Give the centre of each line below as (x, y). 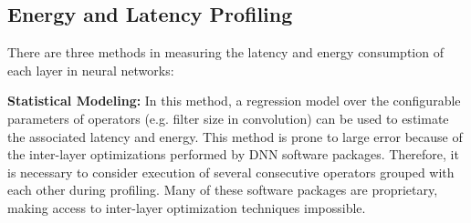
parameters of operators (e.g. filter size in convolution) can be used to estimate (228, 118)
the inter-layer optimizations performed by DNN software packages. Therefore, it (233, 154)
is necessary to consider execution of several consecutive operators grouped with (231, 172)
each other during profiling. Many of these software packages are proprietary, (223, 190)
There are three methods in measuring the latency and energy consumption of (225, 52)
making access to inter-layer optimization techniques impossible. (187, 207)
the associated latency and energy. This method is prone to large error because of (235, 136)
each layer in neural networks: (91, 70)
